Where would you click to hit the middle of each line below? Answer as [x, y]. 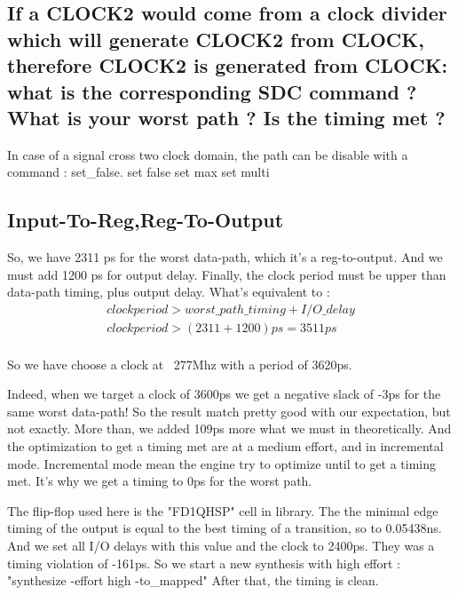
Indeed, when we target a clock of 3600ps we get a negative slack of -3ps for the [224, 394]
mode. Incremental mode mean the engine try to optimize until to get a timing [222, 463]
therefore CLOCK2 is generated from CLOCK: [228, 65]
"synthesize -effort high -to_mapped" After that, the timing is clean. [193, 580]
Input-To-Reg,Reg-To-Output [146, 220]
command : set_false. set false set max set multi [138, 172]
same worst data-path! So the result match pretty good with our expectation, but [229, 411]
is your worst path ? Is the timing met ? [256, 117]
